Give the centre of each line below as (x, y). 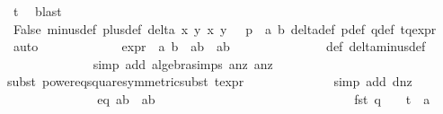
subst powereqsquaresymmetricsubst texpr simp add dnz (210, 81)
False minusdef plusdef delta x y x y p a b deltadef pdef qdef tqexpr (225, 28)
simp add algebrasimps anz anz (183, 63)
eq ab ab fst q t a (264, 98)
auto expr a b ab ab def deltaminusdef (219, 46)
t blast (37, 11)
